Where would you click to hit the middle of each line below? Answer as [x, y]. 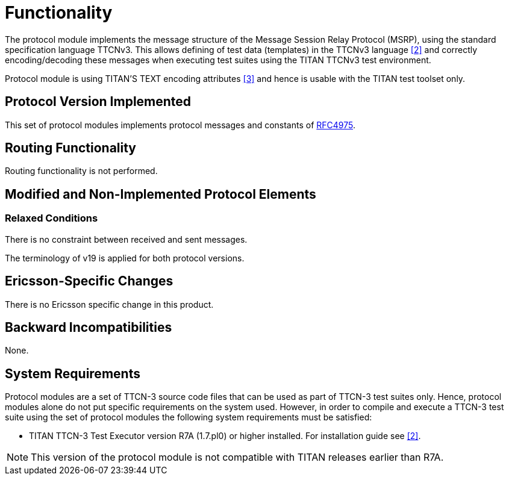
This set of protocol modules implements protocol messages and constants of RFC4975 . [180, 125]
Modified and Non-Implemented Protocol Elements [161, 194]
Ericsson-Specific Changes [89, 281]
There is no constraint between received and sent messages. [126, 239]
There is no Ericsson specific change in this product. [109, 304]
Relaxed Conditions [52, 218]
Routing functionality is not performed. [81, 171]
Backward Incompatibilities [89, 327]
